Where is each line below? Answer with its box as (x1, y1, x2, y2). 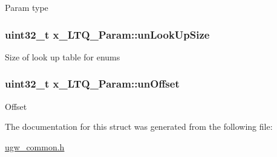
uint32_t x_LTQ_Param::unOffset (5, 76, 180, 91)
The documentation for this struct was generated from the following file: (5, 120, 273, 133)
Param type (5, 1, 48, 13)
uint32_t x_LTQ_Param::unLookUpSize (5, 27, 210, 42)
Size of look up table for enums (5, 50, 120, 63)
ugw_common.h (5, 140, 65, 153)
